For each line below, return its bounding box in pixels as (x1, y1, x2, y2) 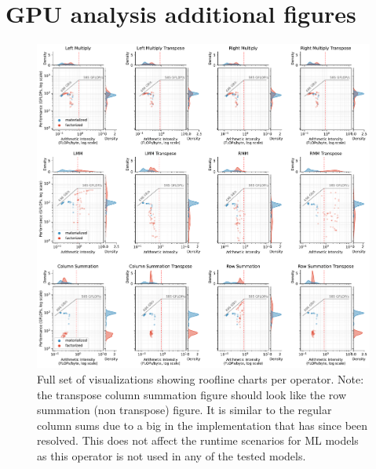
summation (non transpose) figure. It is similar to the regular (37, 402, 332, 418)
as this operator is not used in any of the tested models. (37, 447, 306, 464)
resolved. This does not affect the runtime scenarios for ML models (37, 432, 359, 449)
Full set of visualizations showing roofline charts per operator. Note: (37, 370, 364, 387)
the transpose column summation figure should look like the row (37, 386, 346, 402)
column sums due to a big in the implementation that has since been (37, 416, 368, 433)
